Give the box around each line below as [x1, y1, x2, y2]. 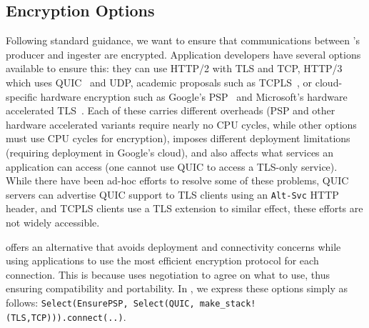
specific [6, 89, 38, 104]
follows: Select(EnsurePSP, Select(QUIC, [6, 294, 195, 309]
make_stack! [199, 298, 256, 309]
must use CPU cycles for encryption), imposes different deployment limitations [6, 131, 350, 146]
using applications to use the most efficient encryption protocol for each [6, 253, 319, 268]
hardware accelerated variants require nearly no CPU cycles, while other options [6, 116, 357, 131]
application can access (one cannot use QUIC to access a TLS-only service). [6, 159, 338, 174]
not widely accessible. [6, 214, 100, 229]
